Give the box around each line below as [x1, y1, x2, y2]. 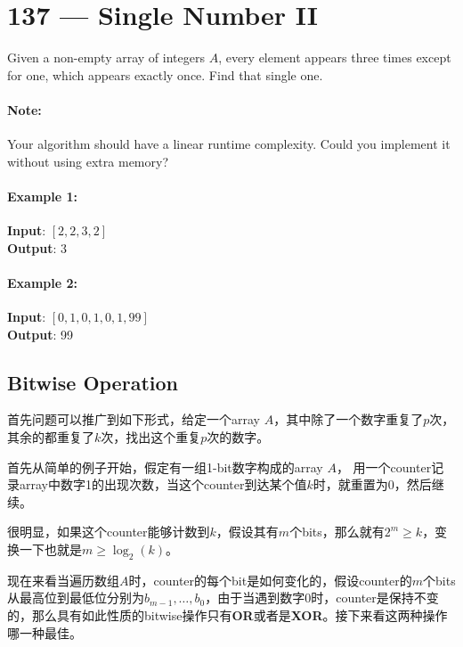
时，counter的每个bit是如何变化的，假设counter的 [128, 570, 412, 589]
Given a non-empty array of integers [7, 48, 205, 67]
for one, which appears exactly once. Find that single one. [7, 65, 323, 84]
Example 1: [7, 186, 77, 205]
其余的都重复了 [7, 428, 94, 446]
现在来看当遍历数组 [7, 570, 119, 589]
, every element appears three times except [218, 48, 451, 67]
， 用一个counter [336, 457, 432, 476]
